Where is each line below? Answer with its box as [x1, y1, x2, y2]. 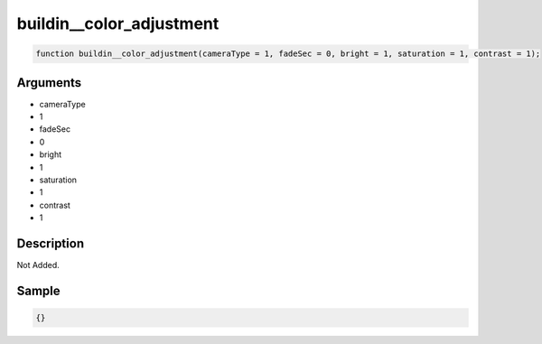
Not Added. [16, 260, 61, 271]
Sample [16, 283, 61, 298]
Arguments [16, 75, 82, 90]
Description [16, 236, 85, 251]
